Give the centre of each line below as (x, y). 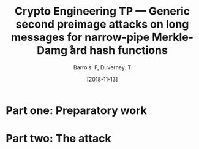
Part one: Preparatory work (77, 110)
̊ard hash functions (117, 51)
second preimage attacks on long (102, 24)
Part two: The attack (58, 139)
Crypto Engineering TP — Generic (102, 11)
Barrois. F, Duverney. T (102, 67)
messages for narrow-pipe (80, 37)
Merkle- (173, 37)
